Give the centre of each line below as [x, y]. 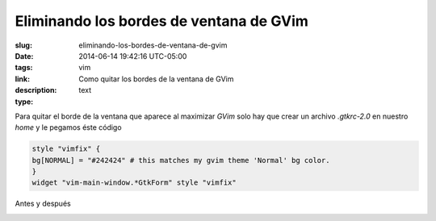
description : [36, 90]
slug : [23, 45]
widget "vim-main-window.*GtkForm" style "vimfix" [134, 183]
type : [24, 102]
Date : [24, 56]
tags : [24, 68]
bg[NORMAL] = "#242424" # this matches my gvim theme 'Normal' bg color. [181, 160]
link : [23, 79]
